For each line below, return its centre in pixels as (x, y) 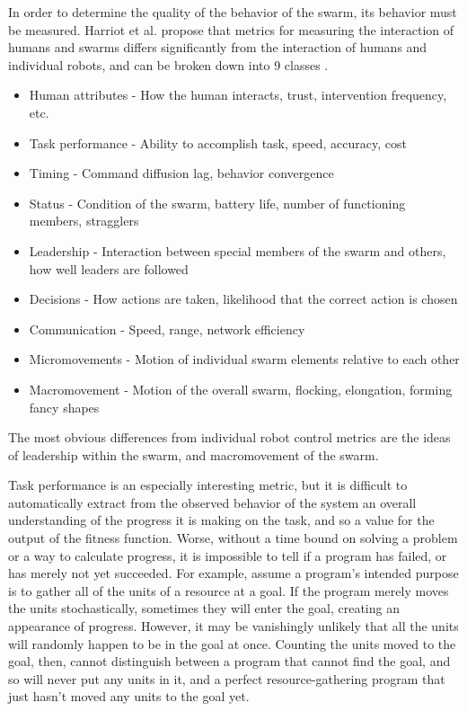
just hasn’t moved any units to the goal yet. (129, 696)
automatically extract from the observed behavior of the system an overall (212, 502)
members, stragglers (84, 221)
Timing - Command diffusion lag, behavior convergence (181, 173)
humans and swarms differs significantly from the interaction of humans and (218, 47)
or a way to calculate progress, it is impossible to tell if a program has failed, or (228, 555)
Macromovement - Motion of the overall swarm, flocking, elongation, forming (241, 389)
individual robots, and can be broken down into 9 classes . (168, 64)
